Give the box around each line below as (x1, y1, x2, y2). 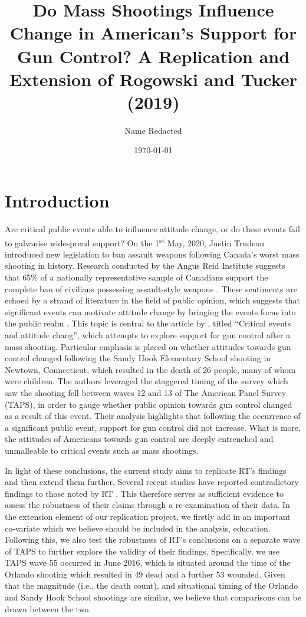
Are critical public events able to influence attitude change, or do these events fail (5, 223, 300, 235)
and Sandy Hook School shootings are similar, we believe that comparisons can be (5, 591, 301, 603)
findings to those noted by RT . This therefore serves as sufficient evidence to (5, 487, 284, 499)
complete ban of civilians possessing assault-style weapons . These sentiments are (5, 282, 297, 295)
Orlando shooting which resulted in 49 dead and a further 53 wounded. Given (5, 567, 285, 580)
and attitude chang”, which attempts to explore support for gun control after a (5, 329, 291, 341)
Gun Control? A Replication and (17, 44, 290, 68)
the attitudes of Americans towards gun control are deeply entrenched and (5, 433, 274, 445)
